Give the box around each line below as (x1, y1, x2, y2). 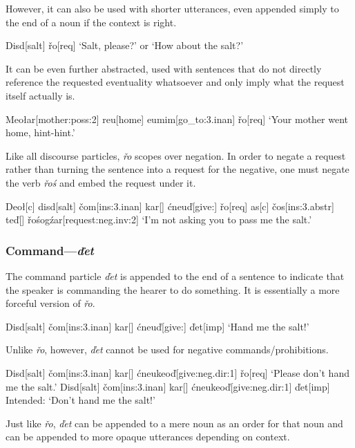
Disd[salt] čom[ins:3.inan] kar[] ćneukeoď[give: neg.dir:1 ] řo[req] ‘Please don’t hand (6, 365, 349, 380)
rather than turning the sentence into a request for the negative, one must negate (6, 162, 349, 176)
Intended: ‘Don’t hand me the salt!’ (6, 393, 155, 407)
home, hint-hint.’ (6, 125, 75, 140)
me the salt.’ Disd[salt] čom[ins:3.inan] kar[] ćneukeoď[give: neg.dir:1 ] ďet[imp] (6, 379, 330, 393)
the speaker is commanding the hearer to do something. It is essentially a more (6, 282, 340, 297)
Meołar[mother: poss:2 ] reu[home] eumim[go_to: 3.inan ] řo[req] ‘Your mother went (6, 111, 348, 126)
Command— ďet (6, 241, 94, 259)
